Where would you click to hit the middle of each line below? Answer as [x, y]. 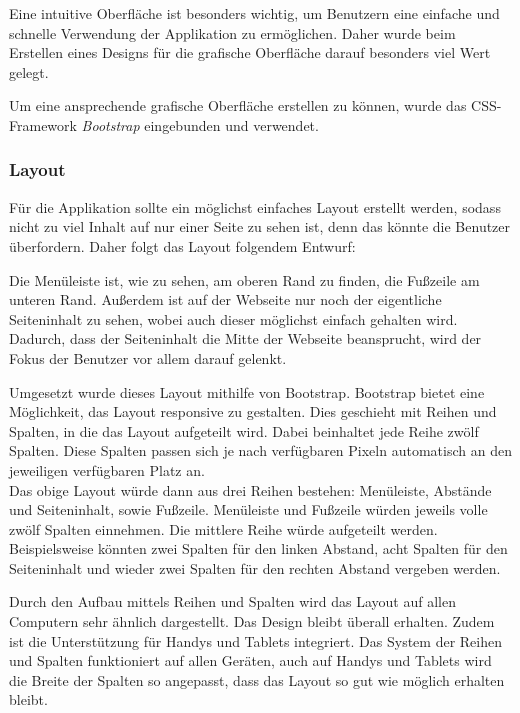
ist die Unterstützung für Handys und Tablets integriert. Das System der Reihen [256, 640]
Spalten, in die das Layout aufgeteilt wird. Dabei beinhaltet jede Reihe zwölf [244, 430]
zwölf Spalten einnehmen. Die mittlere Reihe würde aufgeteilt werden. [223, 528]
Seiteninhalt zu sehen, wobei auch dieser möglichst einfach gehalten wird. [233, 318]
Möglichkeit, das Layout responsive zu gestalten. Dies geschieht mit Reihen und [253, 411]
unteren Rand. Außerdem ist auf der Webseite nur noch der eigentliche [225, 299]
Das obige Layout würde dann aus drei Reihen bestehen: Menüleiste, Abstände [250, 489]
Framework [43, 124]
